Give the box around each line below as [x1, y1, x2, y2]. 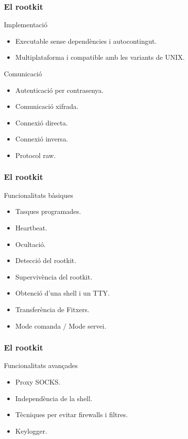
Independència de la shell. [15, 393, 92, 403]
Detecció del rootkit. [15, 255, 76, 265]
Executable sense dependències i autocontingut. [15, 35, 157, 46]
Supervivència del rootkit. [15, 271, 92, 281]
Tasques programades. [15, 206, 81, 216]
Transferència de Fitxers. [15, 304, 89, 314]
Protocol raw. [15, 150, 56, 160]
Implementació [4, 19, 48, 30]
